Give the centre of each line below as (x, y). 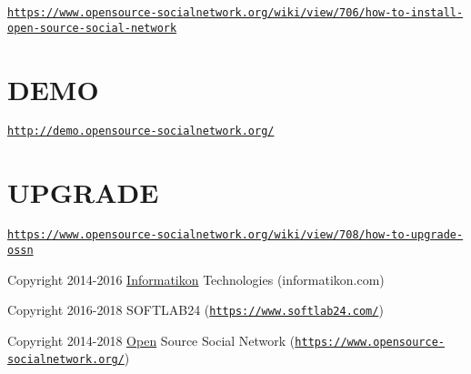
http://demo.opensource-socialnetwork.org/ (141, 131)
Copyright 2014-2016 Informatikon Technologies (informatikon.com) (196, 279)
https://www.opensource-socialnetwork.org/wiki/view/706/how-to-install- (235, 13)
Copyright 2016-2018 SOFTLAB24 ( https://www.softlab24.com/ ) (195, 310)
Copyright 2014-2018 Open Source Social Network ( (151, 340)
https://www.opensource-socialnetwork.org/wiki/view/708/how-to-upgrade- (235, 235)
